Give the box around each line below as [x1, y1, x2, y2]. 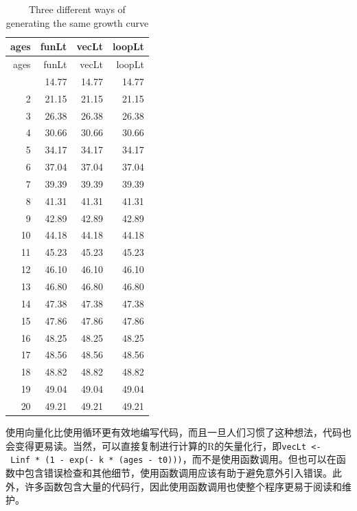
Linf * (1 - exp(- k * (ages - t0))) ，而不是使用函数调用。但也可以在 [10, 452, 336, 466]
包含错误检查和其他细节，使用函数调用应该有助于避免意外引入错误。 [24, 465, 332, 479]
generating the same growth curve [5, 15, 149, 30]
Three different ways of [28, 2, 126, 16]
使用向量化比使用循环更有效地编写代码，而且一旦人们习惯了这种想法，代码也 [5, 425, 352, 439]
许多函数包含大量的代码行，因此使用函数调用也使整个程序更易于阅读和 [24, 479, 342, 493]
